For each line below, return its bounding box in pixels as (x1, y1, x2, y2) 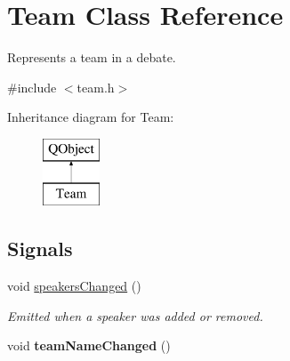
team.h (77, 77, 115, 96)
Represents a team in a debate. (7, 48, 176, 67)
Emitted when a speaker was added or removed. (7, 306, 263, 325)
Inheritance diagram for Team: (7, 108, 174, 126)
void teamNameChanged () (7, 336, 171, 355)
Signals (7, 235, 73, 262)
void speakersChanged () (7, 277, 141, 295)
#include (7, 77, 57, 96)
